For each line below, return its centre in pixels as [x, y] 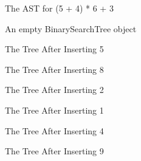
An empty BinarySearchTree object [71, 28]
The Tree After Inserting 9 [54, 151]
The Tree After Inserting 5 [54, 49]
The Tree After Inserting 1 [54, 110]
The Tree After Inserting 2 [54, 90]
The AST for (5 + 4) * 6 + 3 [59, 8]
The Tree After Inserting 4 [54, 130]
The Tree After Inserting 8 [54, 69]
